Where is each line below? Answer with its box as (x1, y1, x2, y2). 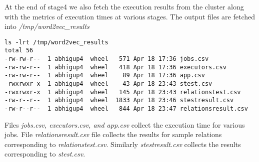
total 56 (4, 47, 33, 54)
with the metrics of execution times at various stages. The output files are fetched (4, 11, 255, 21)
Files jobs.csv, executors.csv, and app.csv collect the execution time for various (4, 119, 245, 130)
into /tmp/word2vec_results (4, 21, 89, 31)
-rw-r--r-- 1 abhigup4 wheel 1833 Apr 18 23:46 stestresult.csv (4, 97, 234, 104)
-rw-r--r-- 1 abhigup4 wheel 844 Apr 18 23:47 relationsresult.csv (4, 105, 248, 113)
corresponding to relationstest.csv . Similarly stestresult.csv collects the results (4, 139, 241, 149)
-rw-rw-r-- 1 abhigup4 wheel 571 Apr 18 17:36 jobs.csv (4, 55, 209, 63)
